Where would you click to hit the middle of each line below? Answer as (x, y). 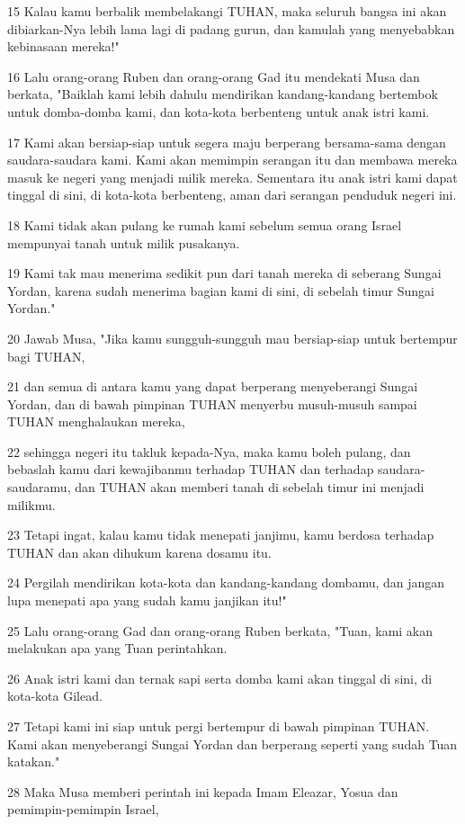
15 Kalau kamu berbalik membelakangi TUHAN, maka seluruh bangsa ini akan (227, 11)
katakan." (34, 761)
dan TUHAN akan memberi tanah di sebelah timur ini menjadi (250, 487)
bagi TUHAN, (46, 356)
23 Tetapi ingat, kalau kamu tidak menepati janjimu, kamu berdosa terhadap (221, 535)
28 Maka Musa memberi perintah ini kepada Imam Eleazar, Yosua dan (203, 791)
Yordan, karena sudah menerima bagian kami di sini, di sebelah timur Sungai (221, 290)
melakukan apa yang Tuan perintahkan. (117, 648)
